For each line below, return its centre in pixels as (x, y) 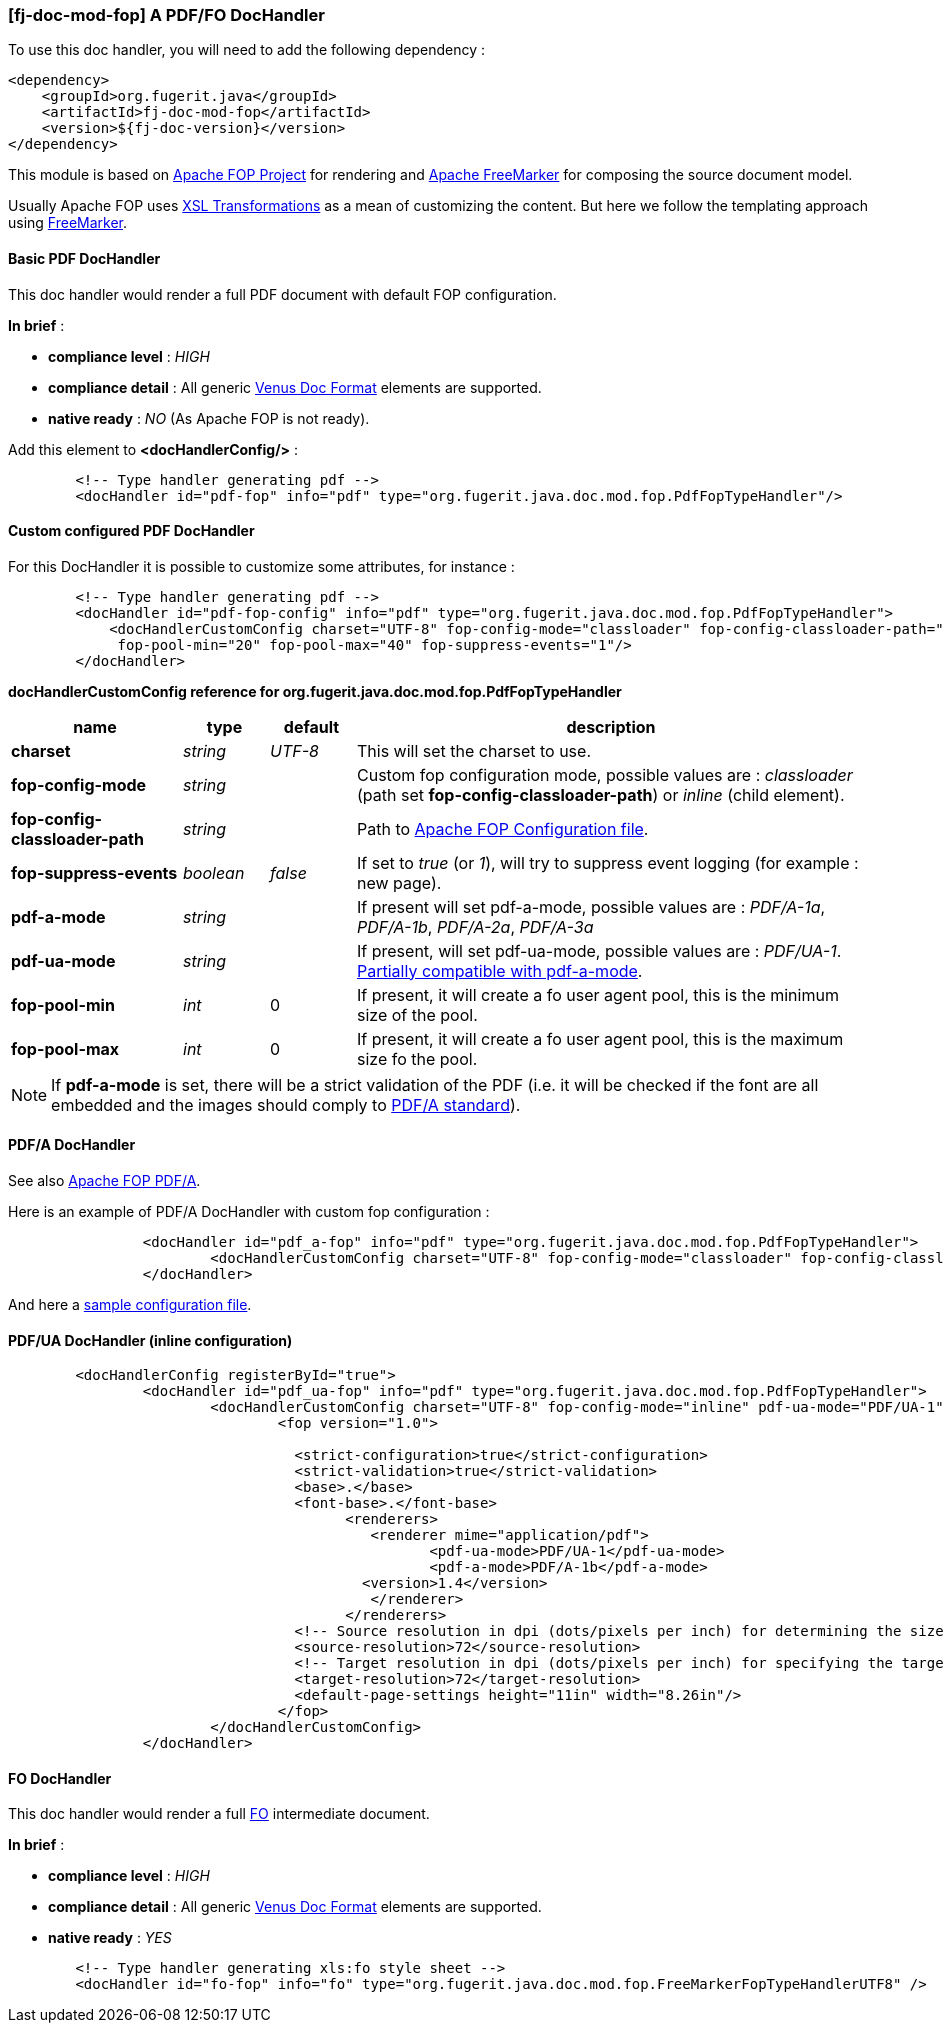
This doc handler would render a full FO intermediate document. (219, 1814)
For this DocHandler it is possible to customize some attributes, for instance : (261, 566)
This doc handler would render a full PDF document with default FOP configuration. (282, 294)
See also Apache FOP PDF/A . (104, 1181)
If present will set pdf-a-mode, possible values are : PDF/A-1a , (591, 906)
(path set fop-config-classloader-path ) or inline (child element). (601, 794)
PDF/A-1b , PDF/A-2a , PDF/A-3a (475, 926)
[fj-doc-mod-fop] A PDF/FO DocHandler (166, 15)
